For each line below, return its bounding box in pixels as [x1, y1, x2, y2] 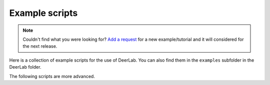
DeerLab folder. [9, 64, 41, 70]
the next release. [22, 43, 57, 49]
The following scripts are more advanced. [9, 73, 95, 79]
